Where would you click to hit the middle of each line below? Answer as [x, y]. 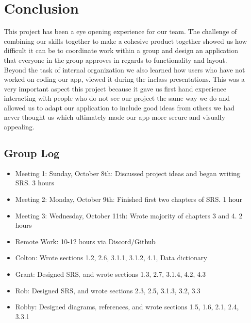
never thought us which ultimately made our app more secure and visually [115, 117]
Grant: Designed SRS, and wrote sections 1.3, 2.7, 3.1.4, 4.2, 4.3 [110, 274]
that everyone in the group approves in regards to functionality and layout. [116, 60]
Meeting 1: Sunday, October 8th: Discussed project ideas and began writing [128, 173]
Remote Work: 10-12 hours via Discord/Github [85, 241]
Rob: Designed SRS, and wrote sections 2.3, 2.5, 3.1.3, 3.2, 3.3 [108, 290]
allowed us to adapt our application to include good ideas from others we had [119, 107]
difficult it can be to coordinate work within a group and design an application [121, 50]
